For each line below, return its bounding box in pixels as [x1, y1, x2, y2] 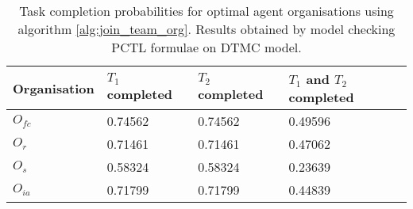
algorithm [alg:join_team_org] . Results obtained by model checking [17, 20, 396, 38]
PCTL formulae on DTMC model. [111, 38, 302, 56]
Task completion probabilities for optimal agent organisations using [19, 2, 394, 20]
